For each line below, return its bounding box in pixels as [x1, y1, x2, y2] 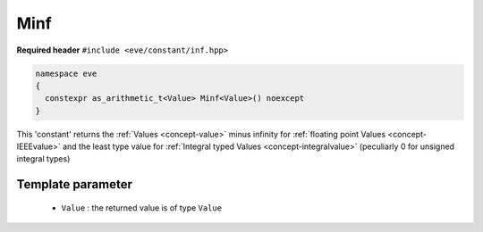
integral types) [16, 153, 71, 164]
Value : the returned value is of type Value [61, 202, 223, 213]
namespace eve [35, 68, 97, 79]
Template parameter [16, 177, 133, 192]
